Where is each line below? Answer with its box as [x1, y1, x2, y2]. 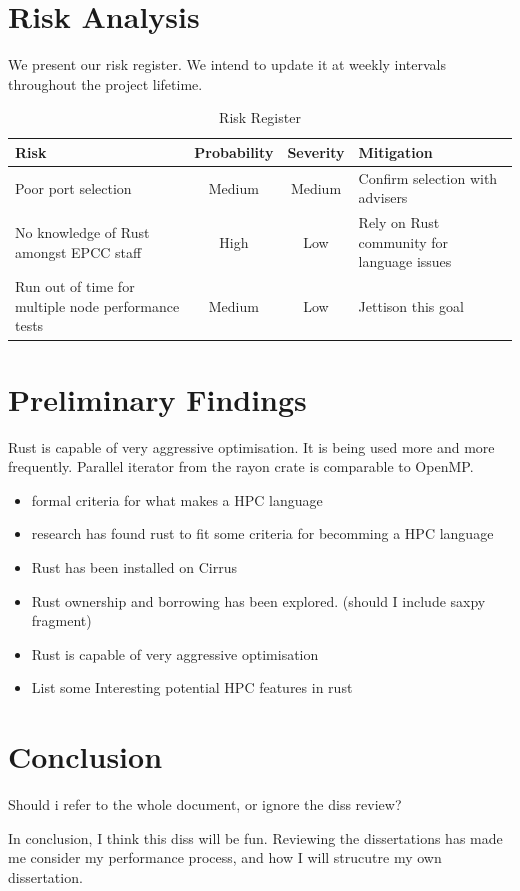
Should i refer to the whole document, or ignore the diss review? [8, 794, 402, 815]
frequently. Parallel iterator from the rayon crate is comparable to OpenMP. [8, 456, 474, 477]
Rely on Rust [358, 212, 440, 233]
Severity [287, 141, 345, 162]
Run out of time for [15, 276, 135, 297]
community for [358, 231, 449, 252]
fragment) [31, 610, 92, 631]
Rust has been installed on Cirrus [31, 557, 237, 577]
